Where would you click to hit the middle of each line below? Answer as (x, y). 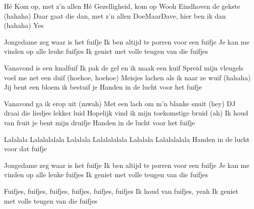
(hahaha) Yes (24, 25)
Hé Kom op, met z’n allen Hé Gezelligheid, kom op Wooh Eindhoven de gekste (122, 6)
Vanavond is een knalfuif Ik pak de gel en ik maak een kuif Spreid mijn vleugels (124, 67)
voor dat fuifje (25, 149)
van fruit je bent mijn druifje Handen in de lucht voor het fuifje (100, 122)
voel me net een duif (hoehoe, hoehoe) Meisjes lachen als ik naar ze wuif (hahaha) (127, 77)
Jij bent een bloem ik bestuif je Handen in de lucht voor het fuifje (103, 87)
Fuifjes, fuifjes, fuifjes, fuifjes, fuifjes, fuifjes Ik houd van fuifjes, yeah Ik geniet (121, 191)
